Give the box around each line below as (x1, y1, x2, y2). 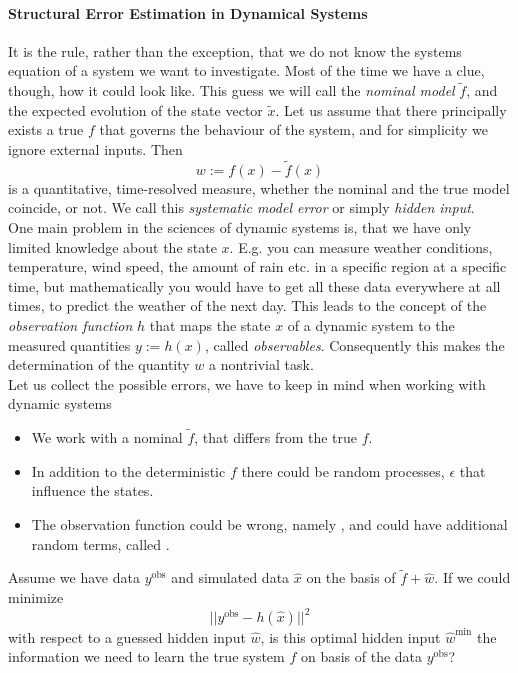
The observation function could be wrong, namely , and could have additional (31, 513, 508, 534)
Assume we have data (8, 567, 140, 588)
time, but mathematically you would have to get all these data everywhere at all (8, 275, 501, 296)
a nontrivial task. (209, 354, 314, 375)
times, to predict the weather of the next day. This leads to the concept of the (8, 295, 487, 316)
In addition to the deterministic (31, 460, 226, 481)
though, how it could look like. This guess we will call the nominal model (8, 80, 455, 101)
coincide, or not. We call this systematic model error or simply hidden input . (8, 197, 475, 218)
